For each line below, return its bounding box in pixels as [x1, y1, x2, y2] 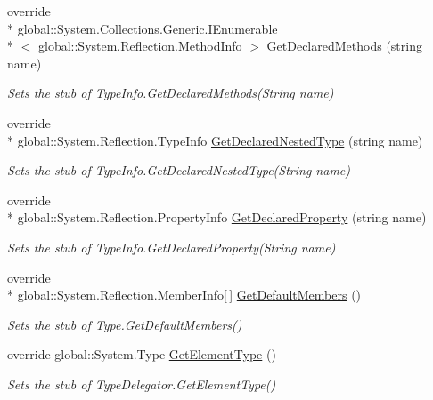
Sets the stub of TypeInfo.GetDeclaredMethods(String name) [7, 84, 334, 102]
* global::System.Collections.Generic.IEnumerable [7, 19, 278, 37]
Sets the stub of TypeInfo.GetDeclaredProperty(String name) [7, 237, 336, 256]
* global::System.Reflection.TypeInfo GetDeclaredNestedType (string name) [7, 131, 423, 149]
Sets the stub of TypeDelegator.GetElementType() [7, 374, 276, 393]
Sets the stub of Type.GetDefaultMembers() [7, 315, 242, 333]
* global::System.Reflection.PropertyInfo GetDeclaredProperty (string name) [7, 208, 427, 227]
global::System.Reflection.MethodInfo [37, 36, 242, 55]
